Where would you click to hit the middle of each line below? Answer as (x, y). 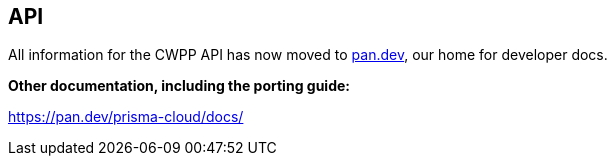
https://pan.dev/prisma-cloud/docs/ (126, 117)
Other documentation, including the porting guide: (179, 86)
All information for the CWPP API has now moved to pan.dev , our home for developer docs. (308, 55)
